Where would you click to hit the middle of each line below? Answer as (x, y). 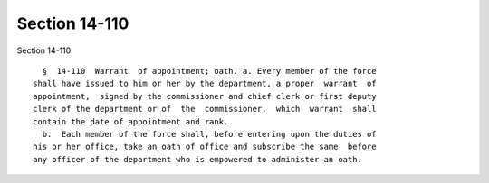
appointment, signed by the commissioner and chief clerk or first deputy (205, 96)
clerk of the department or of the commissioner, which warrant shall (205, 109)
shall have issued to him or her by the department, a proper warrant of (205, 84)
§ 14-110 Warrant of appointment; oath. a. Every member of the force (209, 71)
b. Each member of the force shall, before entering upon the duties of (209, 134)
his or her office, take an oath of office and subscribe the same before (205, 147)
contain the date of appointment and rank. (131, 121)
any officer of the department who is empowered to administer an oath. (197, 159)
